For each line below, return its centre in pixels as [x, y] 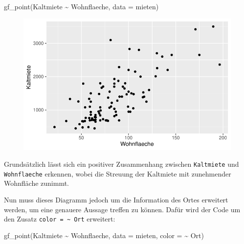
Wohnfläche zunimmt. [37, 183]
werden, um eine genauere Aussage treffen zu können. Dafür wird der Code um [122, 209]
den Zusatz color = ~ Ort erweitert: [60, 219]
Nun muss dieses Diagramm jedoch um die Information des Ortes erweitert [116, 199]
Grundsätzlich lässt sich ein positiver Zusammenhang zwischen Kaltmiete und [122, 164]
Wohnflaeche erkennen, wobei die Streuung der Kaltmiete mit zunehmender [118, 173]
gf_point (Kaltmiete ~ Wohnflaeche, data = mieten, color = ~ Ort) [104, 235]
